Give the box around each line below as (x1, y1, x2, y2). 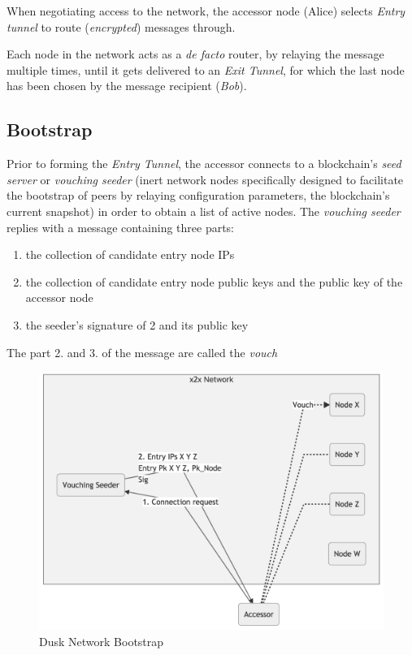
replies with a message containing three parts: (7, 218, 235, 235)
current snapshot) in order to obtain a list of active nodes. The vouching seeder (7, 202, 401, 219)
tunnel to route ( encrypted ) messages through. (7, 18, 236, 35)
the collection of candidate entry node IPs (25, 246, 235, 263)
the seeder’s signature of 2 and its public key (25, 316, 249, 333)
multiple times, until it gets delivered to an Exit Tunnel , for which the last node (7, 61, 405, 78)
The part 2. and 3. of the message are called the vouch (7, 343, 278, 360)
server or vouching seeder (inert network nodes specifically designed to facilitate (7, 170, 404, 187)
